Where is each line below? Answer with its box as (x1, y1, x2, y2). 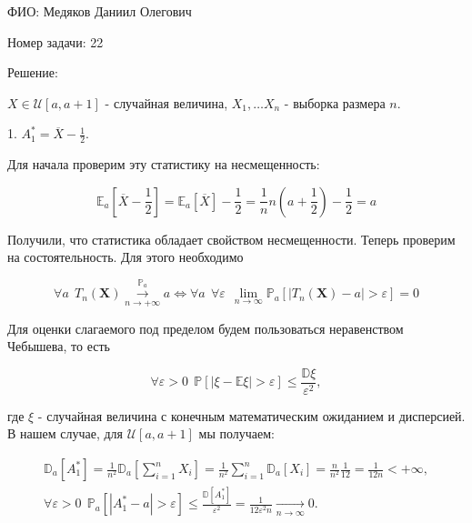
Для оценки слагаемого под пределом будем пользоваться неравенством (7, 318, 404, 337)
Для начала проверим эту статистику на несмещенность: (7, 155, 320, 174)
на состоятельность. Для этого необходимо (7, 247, 244, 267)
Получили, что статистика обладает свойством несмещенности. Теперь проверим (7, 229, 456, 248)
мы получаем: (198, 424, 276, 443)
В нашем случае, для (7, 424, 123, 443)
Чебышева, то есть (7, 337, 110, 356)
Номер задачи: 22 (7, 32, 104, 51)
